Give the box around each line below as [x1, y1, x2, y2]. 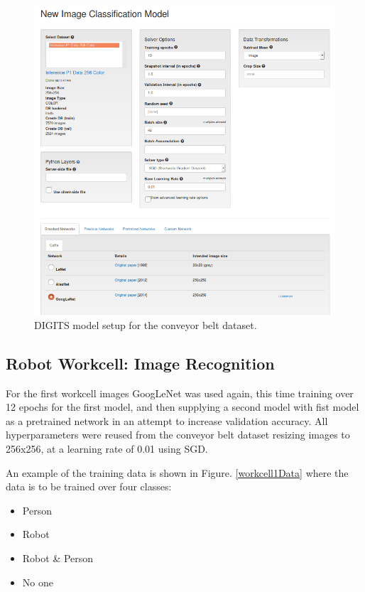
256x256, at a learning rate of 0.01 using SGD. [6, 441, 208, 456]
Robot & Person [22, 550, 94, 565]
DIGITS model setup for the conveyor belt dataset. [34, 317, 257, 332]
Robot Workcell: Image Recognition [6, 352, 275, 374]
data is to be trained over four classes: [6, 479, 172, 494]
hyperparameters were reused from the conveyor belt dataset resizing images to [6, 427, 350, 442]
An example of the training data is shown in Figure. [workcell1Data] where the [6, 465, 349, 480]
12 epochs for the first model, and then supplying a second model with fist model [6, 399, 359, 414]
